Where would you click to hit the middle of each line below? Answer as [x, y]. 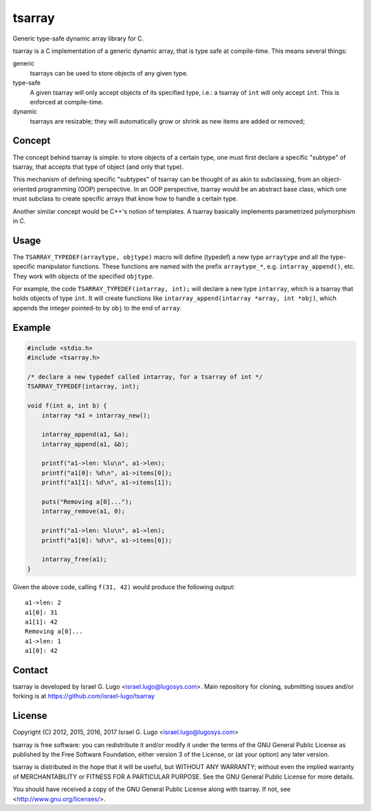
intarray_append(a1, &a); [85, 435]
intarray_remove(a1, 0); [83, 511]
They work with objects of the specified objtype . [83, 276]
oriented [25, 189]
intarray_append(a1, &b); [85, 444]
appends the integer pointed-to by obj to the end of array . [97, 308]
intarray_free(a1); [75, 559]
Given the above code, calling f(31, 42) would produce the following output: [124, 586]
